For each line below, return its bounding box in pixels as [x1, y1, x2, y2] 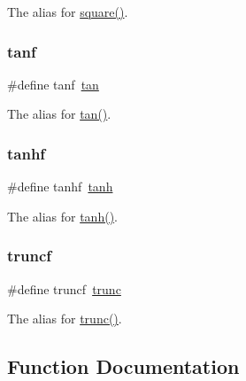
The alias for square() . [7, 3, 128, 20]
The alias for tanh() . [7, 206, 118, 225]
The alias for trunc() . [7, 309, 122, 328]
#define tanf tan [7, 74, 99, 93]
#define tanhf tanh [7, 177, 113, 196]
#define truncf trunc [7, 279, 121, 298]
